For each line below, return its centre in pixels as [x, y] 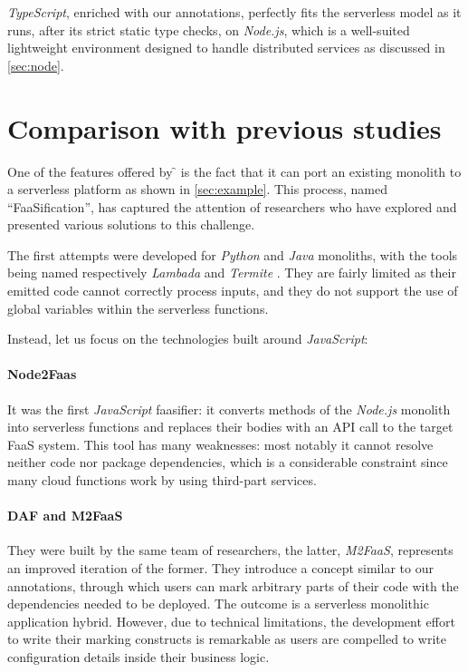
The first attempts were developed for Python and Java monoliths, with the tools [233, 254]
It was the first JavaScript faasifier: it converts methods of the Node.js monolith [229, 409]
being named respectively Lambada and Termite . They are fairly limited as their [232, 273]
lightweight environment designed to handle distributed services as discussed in [226, 48]
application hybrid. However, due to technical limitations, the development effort [231, 621]
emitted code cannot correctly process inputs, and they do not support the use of [233, 291]
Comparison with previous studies [224, 127]
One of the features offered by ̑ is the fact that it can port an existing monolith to [234, 171]
